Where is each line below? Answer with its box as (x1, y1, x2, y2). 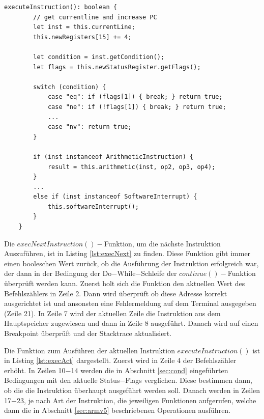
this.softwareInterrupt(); (47, 203, 139, 210)
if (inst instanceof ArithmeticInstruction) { (33, 153, 194, 160)
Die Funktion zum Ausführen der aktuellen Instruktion (4, 345, 175, 355)
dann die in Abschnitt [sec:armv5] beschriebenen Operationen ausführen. (4, 405, 231, 415)
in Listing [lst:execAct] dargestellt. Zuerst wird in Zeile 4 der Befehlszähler (4, 355, 237, 366)
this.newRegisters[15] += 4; (33, 33, 132, 41)
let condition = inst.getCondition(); (33, 53, 164, 61)
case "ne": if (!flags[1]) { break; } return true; (47, 103, 226, 110)
